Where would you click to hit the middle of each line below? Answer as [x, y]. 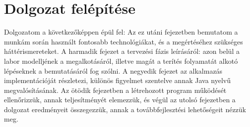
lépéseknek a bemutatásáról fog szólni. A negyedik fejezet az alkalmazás [113, 70]
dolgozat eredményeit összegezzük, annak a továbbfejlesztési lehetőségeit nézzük [125, 109]
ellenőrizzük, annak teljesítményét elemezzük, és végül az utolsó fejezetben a [120, 100]
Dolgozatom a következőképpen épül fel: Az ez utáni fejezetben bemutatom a [121, 32]
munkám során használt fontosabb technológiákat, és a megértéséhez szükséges [124, 41]
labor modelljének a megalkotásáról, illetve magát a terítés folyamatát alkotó [121, 61]
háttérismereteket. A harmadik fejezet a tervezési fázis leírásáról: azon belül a [122, 51]
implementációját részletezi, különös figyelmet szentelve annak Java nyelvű [117, 80]
